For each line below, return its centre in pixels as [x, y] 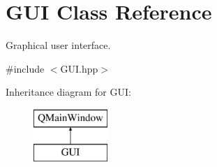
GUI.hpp [79, 68]
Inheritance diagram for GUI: [68, 92]
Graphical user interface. [58, 45]
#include [25, 68]
